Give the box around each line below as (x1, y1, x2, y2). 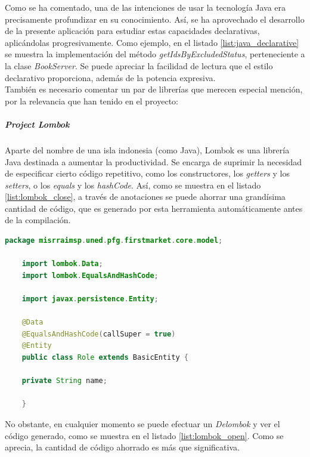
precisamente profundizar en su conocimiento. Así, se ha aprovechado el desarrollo (5, 13, 305, 25)
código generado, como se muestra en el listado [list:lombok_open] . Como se (5, 429, 284, 441)
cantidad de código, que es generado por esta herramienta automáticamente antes (5, 202, 303, 214)
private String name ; (21, 376, 107, 385)
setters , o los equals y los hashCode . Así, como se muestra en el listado (5, 178, 261, 191)
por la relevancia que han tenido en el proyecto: (5, 94, 179, 107)
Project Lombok (5, 118, 70, 130)
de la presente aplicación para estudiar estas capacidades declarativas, (5, 24, 260, 37)
